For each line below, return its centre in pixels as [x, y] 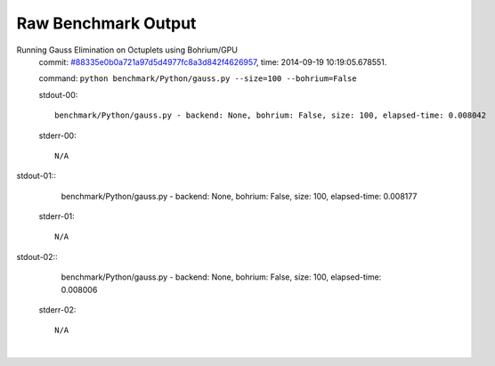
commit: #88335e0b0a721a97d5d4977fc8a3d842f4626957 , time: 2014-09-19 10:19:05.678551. [213, 61]
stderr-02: [57, 310]
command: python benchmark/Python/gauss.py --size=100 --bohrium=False [198, 78]
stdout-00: [58, 94]
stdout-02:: [37, 256]
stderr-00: [57, 135]
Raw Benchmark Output [106, 23]
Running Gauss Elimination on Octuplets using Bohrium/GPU [127, 50]
